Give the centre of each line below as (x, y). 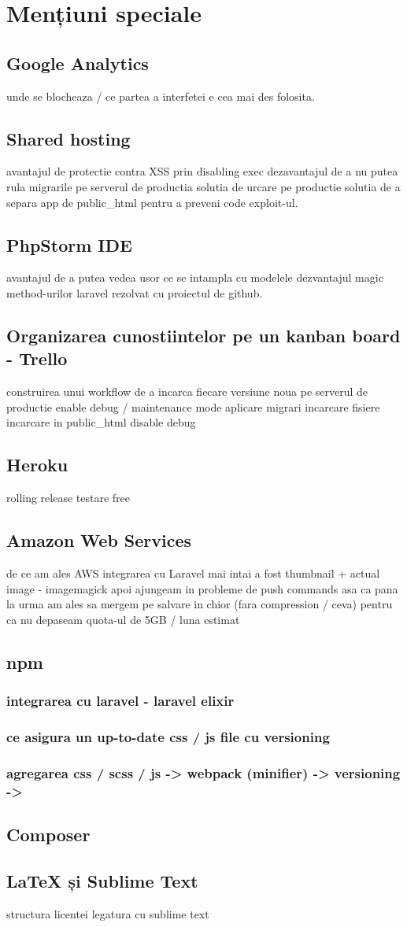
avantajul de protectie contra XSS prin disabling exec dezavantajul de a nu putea (202, 171)
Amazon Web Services (99, 540)
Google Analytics (78, 63)
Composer (48, 834)
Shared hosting (68, 138)
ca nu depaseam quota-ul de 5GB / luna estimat (123, 619)
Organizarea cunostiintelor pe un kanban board (203, 335)
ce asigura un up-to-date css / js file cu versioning (168, 736)
